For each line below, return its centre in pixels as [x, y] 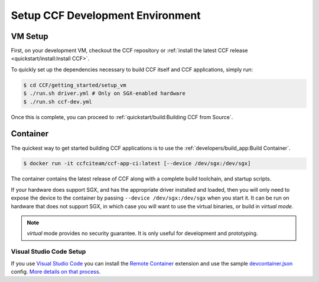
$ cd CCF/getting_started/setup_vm [75, 85]
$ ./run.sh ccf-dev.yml [58, 101]
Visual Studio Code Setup [48, 252]
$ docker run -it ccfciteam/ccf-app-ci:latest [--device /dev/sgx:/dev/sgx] [137, 163]
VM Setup [30, 36]
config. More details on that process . [56, 271]
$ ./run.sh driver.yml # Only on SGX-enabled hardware [104, 94]
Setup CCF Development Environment [106, 15]
